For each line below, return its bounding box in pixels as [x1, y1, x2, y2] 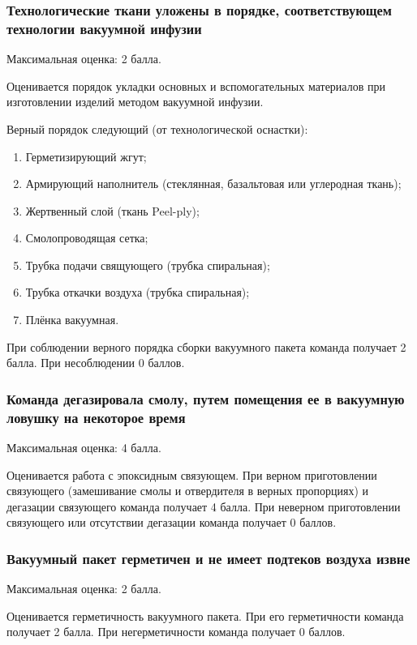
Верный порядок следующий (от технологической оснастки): [6, 120, 308, 137]
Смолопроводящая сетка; [25, 229, 148, 246]
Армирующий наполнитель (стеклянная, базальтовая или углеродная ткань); [25, 175, 402, 192]
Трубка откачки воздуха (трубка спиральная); [25, 284, 250, 301]
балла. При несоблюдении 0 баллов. [6, 354, 185, 371]
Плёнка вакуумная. [25, 311, 119, 328]
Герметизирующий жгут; [25, 147, 147, 164]
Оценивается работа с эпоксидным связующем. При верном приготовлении [6, 466, 377, 483]
